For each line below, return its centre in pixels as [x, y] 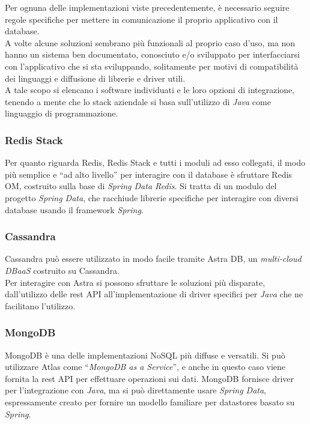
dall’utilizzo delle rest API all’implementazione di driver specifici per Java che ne [154, 294]
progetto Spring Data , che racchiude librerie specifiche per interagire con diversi [152, 197]
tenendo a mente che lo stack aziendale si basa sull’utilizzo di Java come [138, 101]
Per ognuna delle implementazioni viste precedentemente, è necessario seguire [147, 7]
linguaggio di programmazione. [62, 113]
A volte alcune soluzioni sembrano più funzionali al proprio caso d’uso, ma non [150, 42]
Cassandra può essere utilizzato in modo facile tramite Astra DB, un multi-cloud [153, 259]
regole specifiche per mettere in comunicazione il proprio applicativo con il [141, 19]
